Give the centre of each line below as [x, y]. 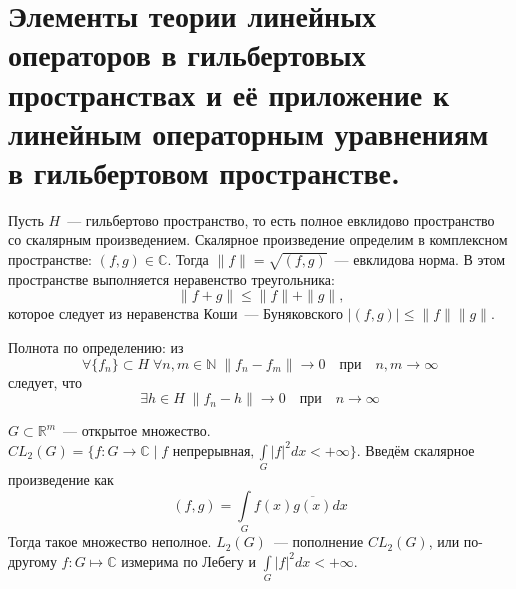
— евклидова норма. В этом [420, 259]
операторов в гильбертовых [187, 54]
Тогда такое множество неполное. [110, 541]
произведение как [61, 479]
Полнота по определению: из [96, 347]
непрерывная [211, 451]
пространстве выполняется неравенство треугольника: [171, 278]
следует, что [45, 381]
